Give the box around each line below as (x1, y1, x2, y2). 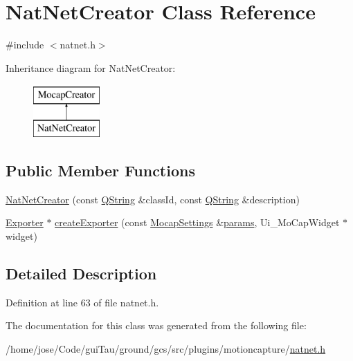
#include (6, 37, 44, 52)
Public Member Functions (6, 159, 195, 180)
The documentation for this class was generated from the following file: (6, 318, 307, 333)
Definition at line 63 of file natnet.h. (6, 295, 159, 309)
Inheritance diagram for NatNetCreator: (6, 60, 176, 75)
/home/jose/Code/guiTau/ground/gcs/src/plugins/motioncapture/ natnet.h (6, 341, 326, 355)
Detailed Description (6, 262, 157, 284)
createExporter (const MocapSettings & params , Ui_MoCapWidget (55, 215, 340, 230)
